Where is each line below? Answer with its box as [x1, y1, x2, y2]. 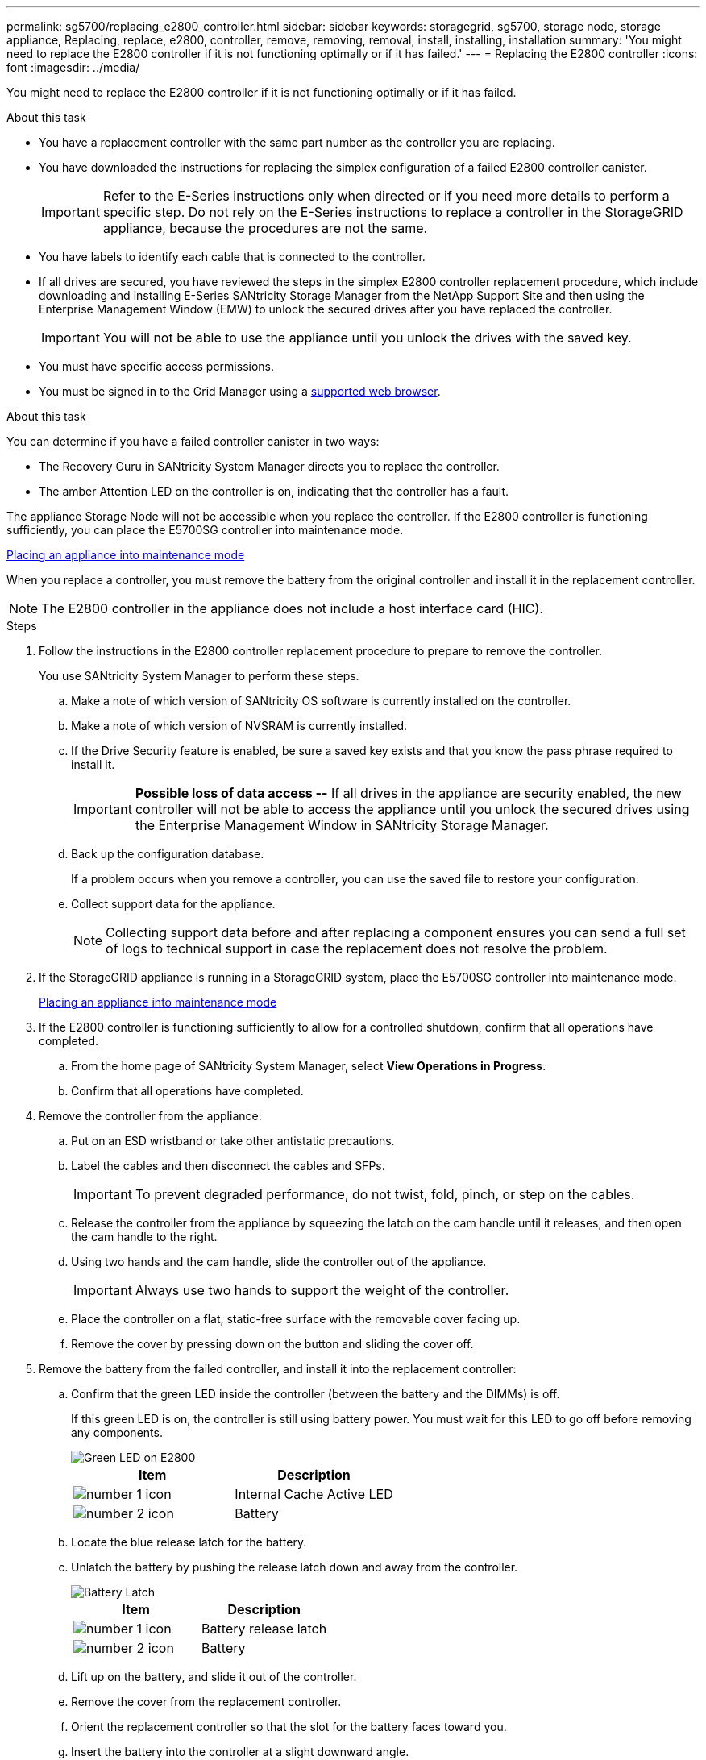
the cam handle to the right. [71, 1230, 218, 1243]
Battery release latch [201, 1621, 327, 1637]
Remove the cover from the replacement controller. [71, 1695, 342, 1708]
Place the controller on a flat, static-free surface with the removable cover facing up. [71, 1312, 521, 1326]
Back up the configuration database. [71, 847, 264, 861]
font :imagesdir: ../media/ [6, 60, 140, 74]
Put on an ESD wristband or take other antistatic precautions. [71, 1134, 395, 1148]
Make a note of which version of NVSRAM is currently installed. [71, 719, 408, 733]
